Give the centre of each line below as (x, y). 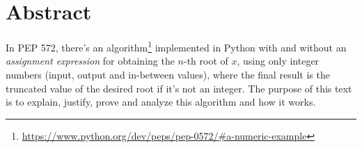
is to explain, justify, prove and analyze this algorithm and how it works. (161, 102)
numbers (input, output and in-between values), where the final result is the (168, 74)
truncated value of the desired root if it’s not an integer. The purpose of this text (179, 88)
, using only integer (278, 61)
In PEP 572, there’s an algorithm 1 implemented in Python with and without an (176, 46)
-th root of (206, 61)
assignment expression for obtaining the (90, 61)
